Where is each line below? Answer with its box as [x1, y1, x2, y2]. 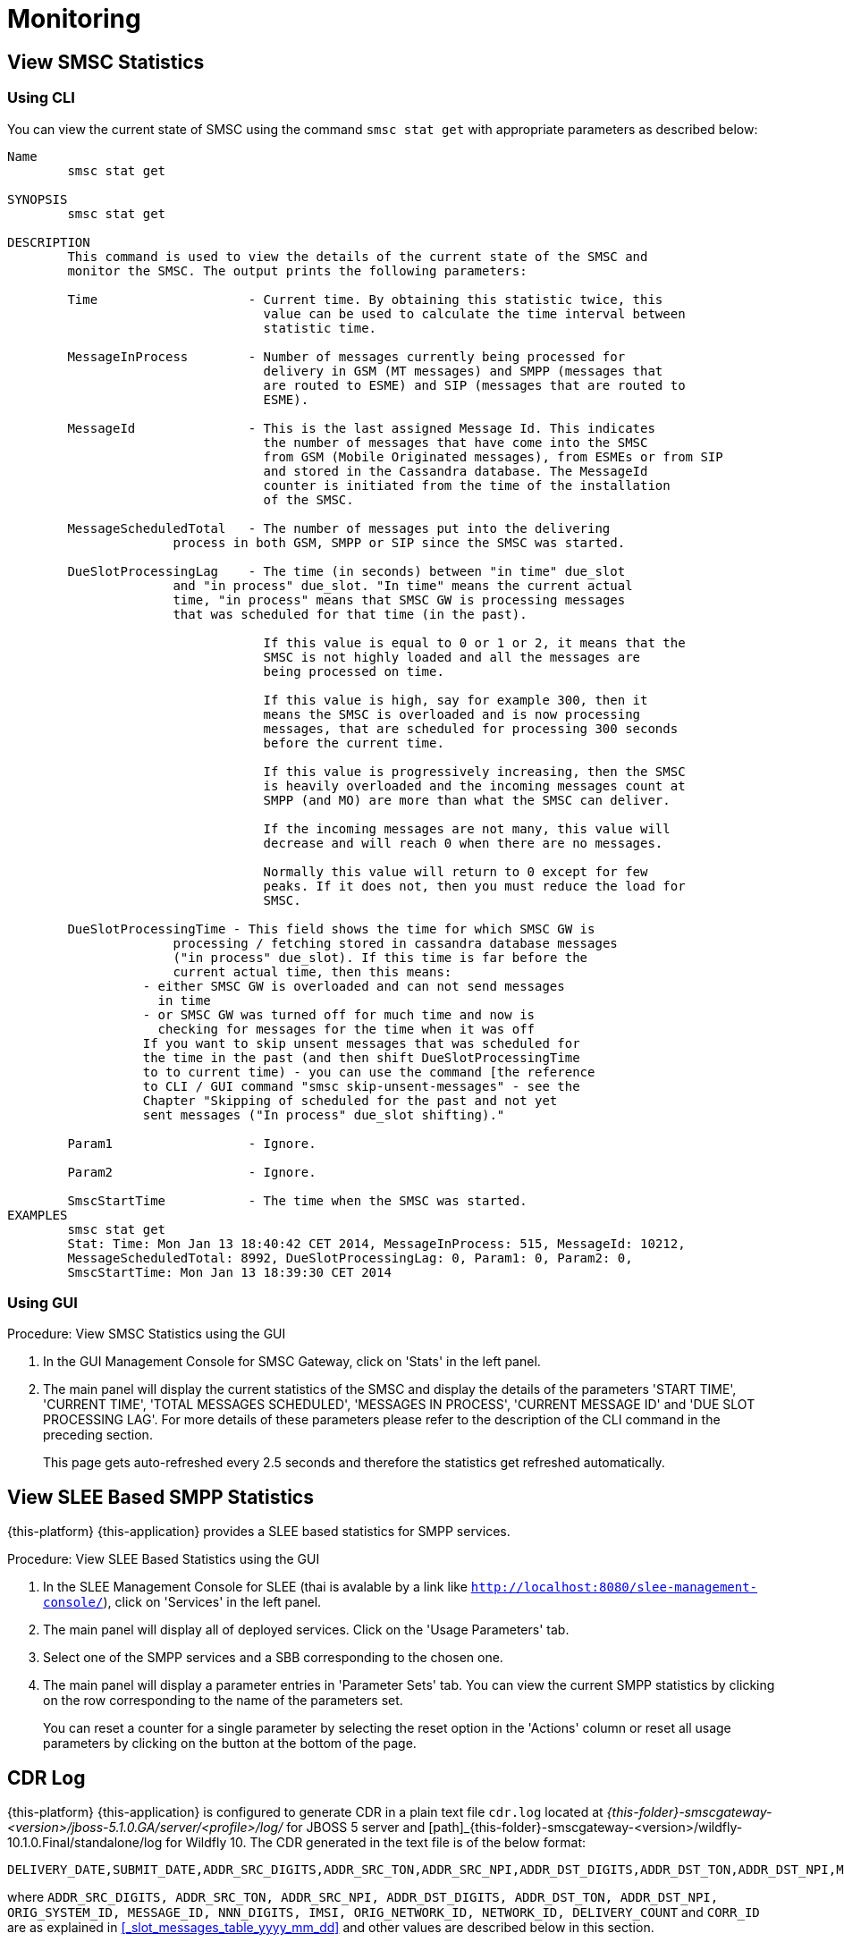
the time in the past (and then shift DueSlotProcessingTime [142, 1050, 580, 1065]
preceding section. [43, 1427, 153, 1443]
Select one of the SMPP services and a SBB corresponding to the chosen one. [43, 1650, 503, 1666]
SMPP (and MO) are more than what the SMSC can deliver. [263, 792, 671, 807]
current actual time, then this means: [173, 964, 452, 979]
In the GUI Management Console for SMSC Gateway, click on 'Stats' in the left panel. [43, 1354, 541, 1370]
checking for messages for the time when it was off [157, 1021, 536, 1036]
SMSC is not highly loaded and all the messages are [263, 649, 641, 664]
